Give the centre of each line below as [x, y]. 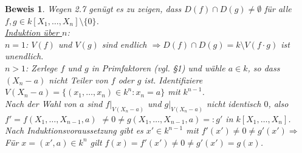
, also [278, 103]
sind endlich [124, 44]
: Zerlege [42, 67]
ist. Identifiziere [173, 80]
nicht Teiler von [78, 80]
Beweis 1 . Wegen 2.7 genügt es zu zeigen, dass [93, 8]
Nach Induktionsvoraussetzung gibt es [74, 130]
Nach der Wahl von [41, 103]
